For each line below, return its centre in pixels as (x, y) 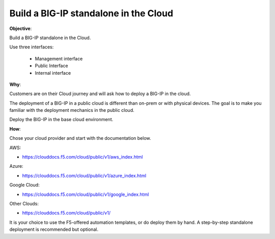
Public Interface (51, 66)
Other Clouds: (24, 203)
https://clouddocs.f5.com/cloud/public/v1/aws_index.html (82, 157)
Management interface (59, 58)
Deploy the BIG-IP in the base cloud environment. (61, 119)
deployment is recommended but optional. (54, 229)
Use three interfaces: (32, 47)
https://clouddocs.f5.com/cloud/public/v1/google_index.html (86, 194)
